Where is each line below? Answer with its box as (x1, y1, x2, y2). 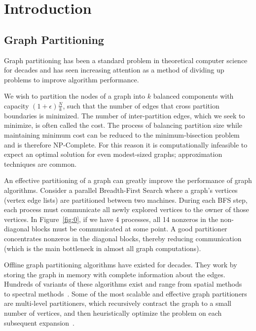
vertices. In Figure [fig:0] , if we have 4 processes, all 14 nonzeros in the (4, 214, 218, 224)
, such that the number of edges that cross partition (63, 100, 219, 110)
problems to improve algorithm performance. (4, 74, 139, 84)
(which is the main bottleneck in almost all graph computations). (4, 243, 201, 253)
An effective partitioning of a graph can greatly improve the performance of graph (4, 175, 252, 185)
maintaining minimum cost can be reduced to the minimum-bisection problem (4, 129, 240, 140)
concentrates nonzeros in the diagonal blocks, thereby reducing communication (4, 233, 242, 243)
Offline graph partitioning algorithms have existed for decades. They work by (4, 259, 237, 270)
